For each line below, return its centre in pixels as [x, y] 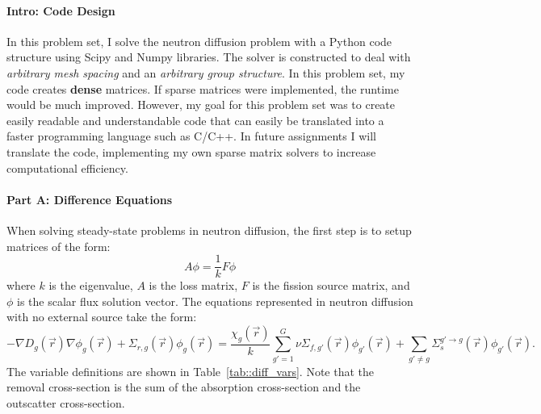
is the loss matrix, [193, 285]
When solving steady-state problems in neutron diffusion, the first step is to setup [209, 230]
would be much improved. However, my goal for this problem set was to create [201, 105]
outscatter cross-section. [66, 402]
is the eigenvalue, [91, 285]
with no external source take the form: [102, 317]
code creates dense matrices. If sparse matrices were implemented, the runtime [203, 88]
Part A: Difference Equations [90, 199]
